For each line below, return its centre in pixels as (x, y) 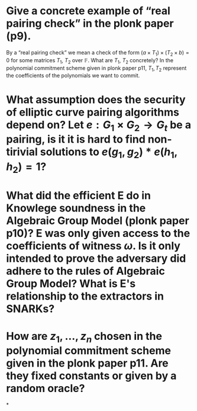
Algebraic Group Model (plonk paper (98, 221)
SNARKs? (30, 309)
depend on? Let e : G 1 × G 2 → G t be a (98, 126)
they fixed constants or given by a (91, 376)
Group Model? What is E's (71, 284)
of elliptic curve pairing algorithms (93, 112)
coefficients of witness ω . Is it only (93, 246)
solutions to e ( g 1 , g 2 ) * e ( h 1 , (109, 153)
